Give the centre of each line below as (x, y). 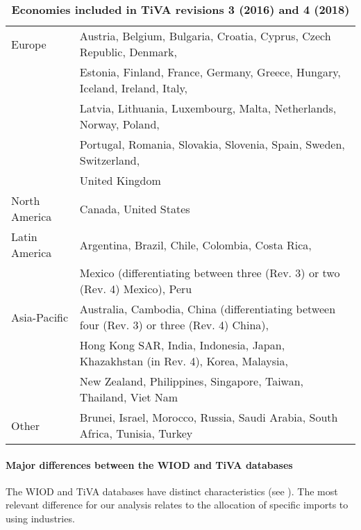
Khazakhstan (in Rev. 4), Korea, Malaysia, (184, 361)
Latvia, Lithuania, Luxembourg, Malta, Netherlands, (208, 108)
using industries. (40, 518)
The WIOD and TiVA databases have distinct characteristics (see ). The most (172, 491)
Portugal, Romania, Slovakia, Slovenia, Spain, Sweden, (212, 144)
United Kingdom (120, 180)
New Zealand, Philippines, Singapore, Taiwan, (192, 381)
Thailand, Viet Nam (129, 397)
